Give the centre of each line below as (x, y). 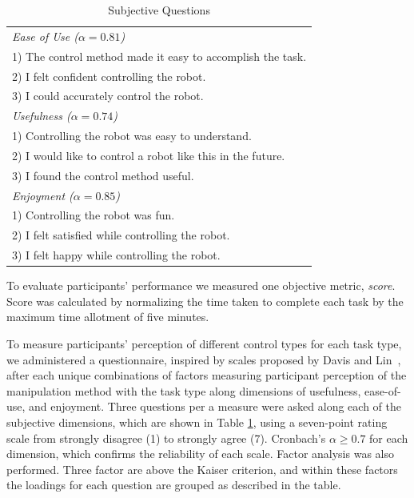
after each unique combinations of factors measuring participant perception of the (207, 375)
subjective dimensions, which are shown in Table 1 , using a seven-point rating (197, 422)
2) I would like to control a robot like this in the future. (149, 155)
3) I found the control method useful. (103, 175)
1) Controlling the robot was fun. (94, 215)
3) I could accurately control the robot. (108, 96)
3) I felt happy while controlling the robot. (116, 255)
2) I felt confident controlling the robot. (109, 76)
